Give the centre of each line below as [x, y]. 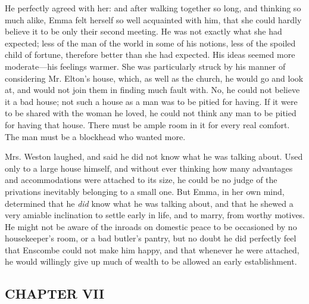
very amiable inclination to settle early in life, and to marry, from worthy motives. [155, 215]
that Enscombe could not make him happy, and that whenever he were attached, [152, 249]
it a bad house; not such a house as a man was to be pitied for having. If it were [151, 101]
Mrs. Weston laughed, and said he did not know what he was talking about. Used [154, 156]
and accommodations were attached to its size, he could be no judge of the [141, 180]
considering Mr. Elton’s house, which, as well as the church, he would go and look [154, 78]
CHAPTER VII [55, 294]
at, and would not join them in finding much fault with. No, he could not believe [152, 90]
